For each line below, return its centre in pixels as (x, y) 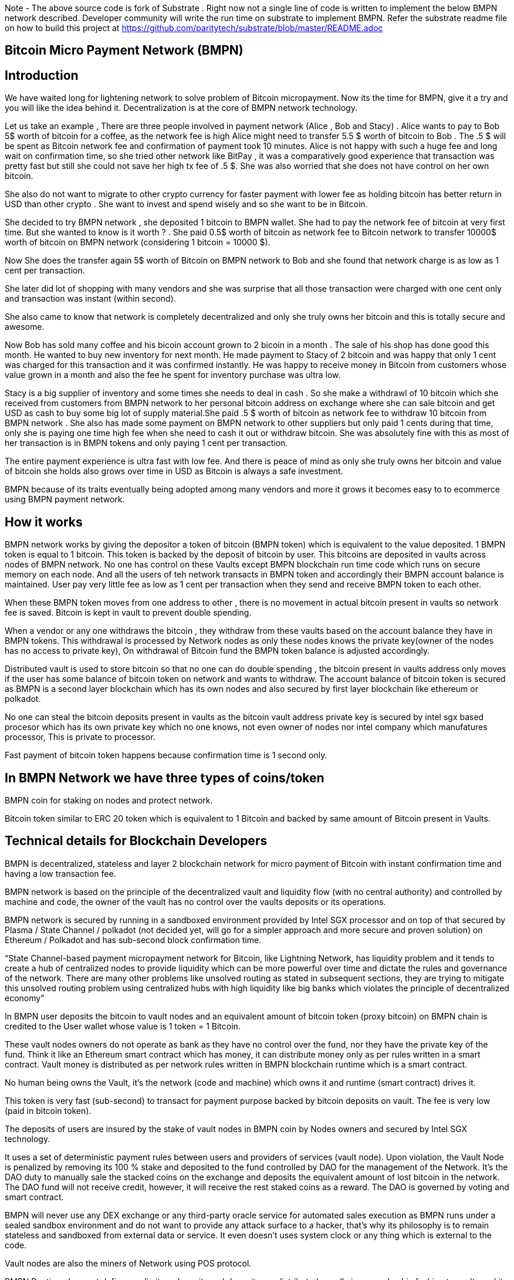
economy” (25, 998)
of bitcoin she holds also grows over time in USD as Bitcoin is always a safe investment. (174, 471)
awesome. (25, 327)
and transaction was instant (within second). (90, 299)
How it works (44, 522)
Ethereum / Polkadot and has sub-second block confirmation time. (133, 940)
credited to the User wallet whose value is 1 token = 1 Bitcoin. (123, 1026)
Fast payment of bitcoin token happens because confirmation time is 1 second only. (166, 755)
